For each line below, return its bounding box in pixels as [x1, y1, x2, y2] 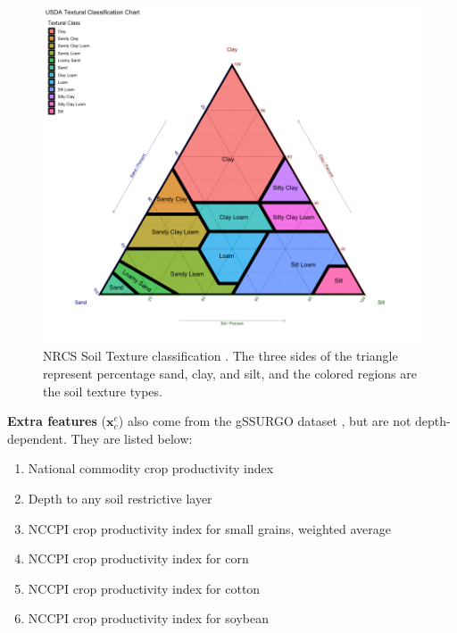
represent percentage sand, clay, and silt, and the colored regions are [43, 364, 417, 383]
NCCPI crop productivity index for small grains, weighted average [28, 519, 391, 537]
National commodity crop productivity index [28, 459, 274, 478]
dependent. [7, 429, 67, 447]
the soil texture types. [43, 381, 162, 400]
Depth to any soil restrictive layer [28, 489, 212, 508]
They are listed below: [71, 429, 193, 447]
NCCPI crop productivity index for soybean [28, 609, 269, 628]
